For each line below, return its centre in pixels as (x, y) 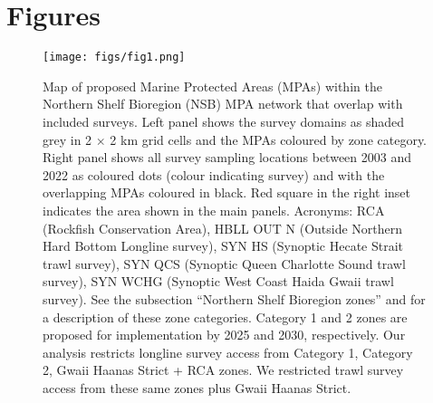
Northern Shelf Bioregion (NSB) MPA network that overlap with (223, 104)
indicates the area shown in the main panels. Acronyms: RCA (214, 210)
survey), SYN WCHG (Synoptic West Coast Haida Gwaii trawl (218, 281)
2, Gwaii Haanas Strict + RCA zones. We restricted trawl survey (223, 370)
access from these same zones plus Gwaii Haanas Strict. (197, 387)
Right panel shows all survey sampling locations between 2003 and (227, 157)
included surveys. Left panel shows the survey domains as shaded (224, 121)
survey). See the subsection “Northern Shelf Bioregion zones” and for (234, 298)
